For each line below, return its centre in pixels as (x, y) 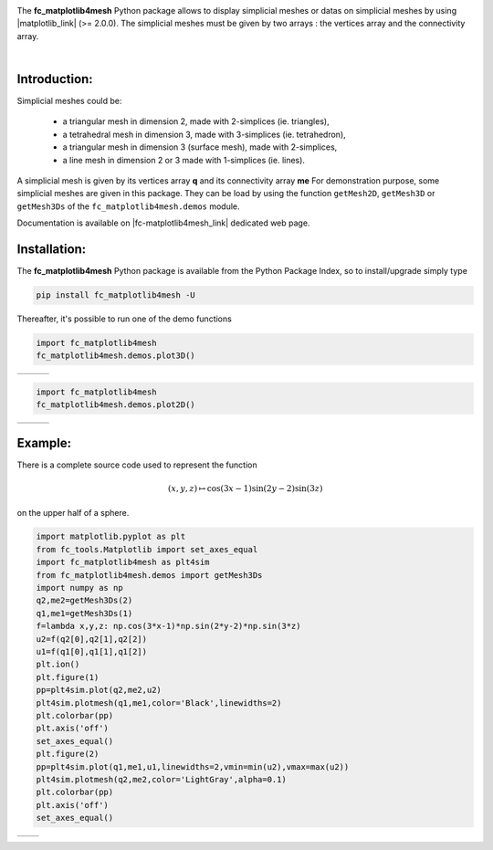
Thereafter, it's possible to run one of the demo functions (124, 319)
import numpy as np (79, 588)
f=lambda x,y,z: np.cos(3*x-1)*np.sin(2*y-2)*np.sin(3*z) (168, 626)
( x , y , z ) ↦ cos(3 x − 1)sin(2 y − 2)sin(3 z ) (245, 489)
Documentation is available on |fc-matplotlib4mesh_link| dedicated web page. (163, 223)
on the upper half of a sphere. (73, 512)
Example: (44, 443)
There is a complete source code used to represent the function (137, 465)
